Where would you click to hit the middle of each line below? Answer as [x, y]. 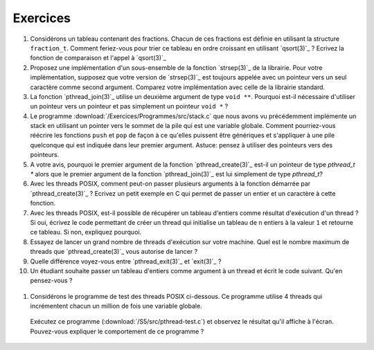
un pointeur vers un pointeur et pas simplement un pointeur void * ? [129, 107]
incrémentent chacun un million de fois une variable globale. [116, 306]
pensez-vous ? [51, 281]
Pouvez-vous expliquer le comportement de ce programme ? [117, 331]
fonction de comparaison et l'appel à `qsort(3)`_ [98, 58]
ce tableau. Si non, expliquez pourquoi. [86, 232]
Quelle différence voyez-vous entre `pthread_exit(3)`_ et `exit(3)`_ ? [126, 261]
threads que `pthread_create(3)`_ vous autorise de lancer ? [114, 252]
